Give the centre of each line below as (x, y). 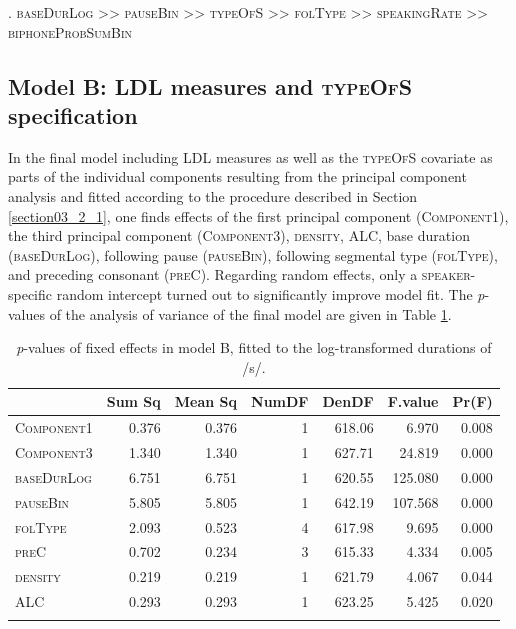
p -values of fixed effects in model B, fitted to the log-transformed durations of (254, 347)
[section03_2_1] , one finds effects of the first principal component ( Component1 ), (258, 215)
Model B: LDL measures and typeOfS (210, 85)
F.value (413, 401)
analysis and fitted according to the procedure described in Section (213, 195)
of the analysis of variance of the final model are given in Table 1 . (250, 313)
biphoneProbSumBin (70, 31)
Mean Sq (206, 401)
